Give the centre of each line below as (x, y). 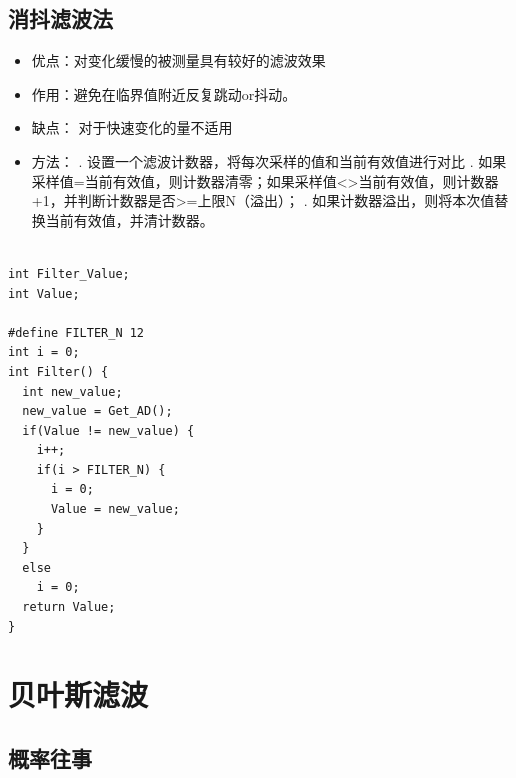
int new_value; (72, 391)
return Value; (69, 607)
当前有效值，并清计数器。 (129, 219)
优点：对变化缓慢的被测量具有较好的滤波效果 (178, 60)
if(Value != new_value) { (108, 430)
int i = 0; (44, 352)
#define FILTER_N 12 (76, 332)
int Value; (44, 293)
